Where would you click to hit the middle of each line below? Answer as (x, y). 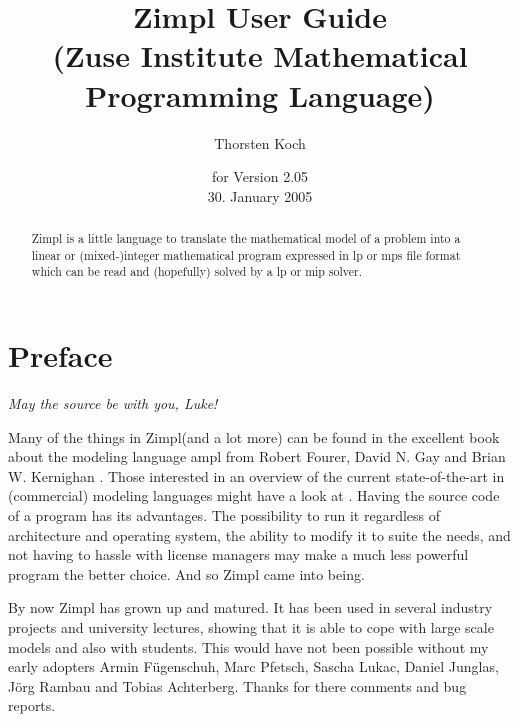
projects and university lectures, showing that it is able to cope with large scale (251, 626)
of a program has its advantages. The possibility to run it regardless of (224, 514)
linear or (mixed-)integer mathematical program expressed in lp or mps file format (246, 254)
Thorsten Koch (260, 142)
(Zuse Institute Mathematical (260, 55)
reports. (32, 705)
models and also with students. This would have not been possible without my (248, 646)
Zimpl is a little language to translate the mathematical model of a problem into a (246, 238)
